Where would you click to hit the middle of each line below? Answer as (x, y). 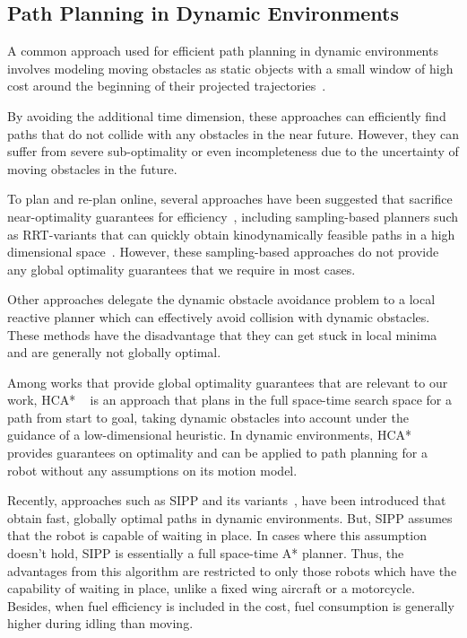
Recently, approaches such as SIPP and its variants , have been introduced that (227, 500)
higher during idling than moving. (100, 623)
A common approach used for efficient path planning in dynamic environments (223, 51)
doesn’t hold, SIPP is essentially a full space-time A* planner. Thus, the (206, 553)
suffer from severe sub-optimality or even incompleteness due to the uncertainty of (233, 151)
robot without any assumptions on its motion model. (152, 470)
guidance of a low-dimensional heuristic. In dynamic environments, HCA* (210, 435)
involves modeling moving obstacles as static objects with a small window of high (230, 68)
